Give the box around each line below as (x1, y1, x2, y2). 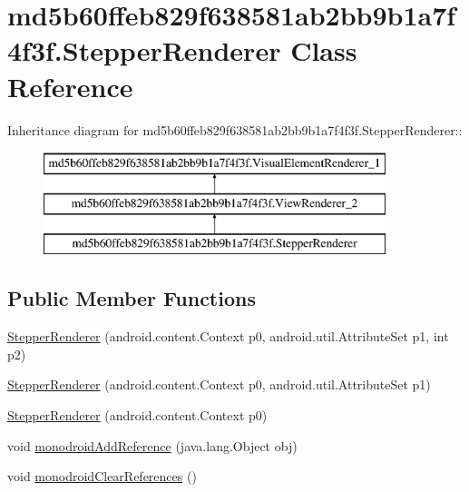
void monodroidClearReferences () (7, 467, 197, 486)
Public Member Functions (7, 284, 256, 312)
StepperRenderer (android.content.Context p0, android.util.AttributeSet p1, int (7, 327, 449, 346)
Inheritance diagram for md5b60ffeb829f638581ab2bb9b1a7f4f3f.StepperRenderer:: (7, 120, 463, 139)
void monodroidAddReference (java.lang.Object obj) (7, 436, 298, 455)
